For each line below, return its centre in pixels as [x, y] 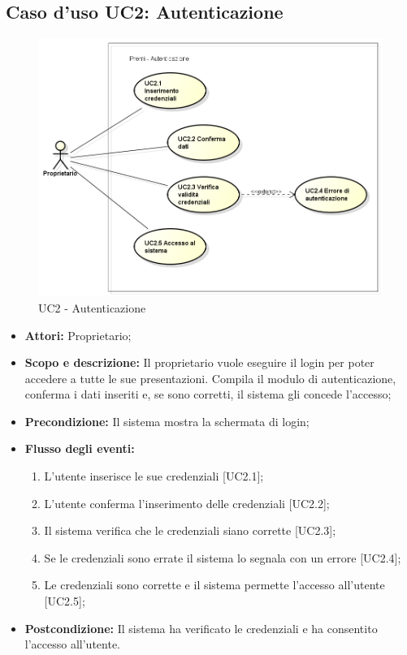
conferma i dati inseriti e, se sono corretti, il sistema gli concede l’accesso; [208, 394]
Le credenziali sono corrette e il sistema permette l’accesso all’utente [214, 585]
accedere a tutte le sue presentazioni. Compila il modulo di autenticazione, [210, 378]
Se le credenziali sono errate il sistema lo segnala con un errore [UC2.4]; [223, 557]
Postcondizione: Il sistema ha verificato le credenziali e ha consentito [201, 628]
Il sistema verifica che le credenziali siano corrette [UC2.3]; [190, 530]
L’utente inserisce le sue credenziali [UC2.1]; [154, 476]
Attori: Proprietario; [78, 335]
